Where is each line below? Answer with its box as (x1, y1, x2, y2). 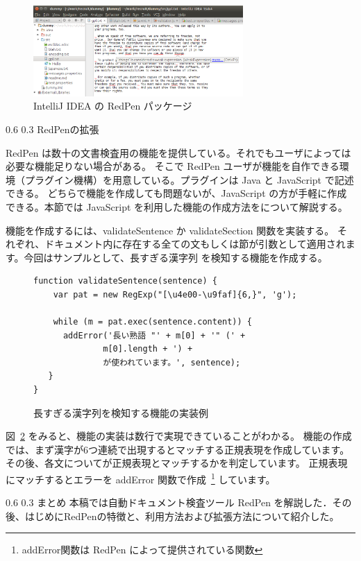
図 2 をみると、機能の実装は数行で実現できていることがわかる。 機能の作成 (6, 429, 352, 443)
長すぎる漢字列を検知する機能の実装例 (33, 405, 208, 420)
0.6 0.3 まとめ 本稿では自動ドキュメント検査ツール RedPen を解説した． (6, 495, 333, 510)
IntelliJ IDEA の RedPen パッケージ (33, 98, 192, 113)
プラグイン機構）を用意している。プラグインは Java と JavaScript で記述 (24, 172, 354, 187)
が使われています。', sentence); (103, 357, 241, 368)
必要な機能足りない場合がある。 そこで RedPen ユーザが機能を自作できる (6, 159, 339, 173)
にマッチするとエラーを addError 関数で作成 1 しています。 (6, 470, 276, 486)
